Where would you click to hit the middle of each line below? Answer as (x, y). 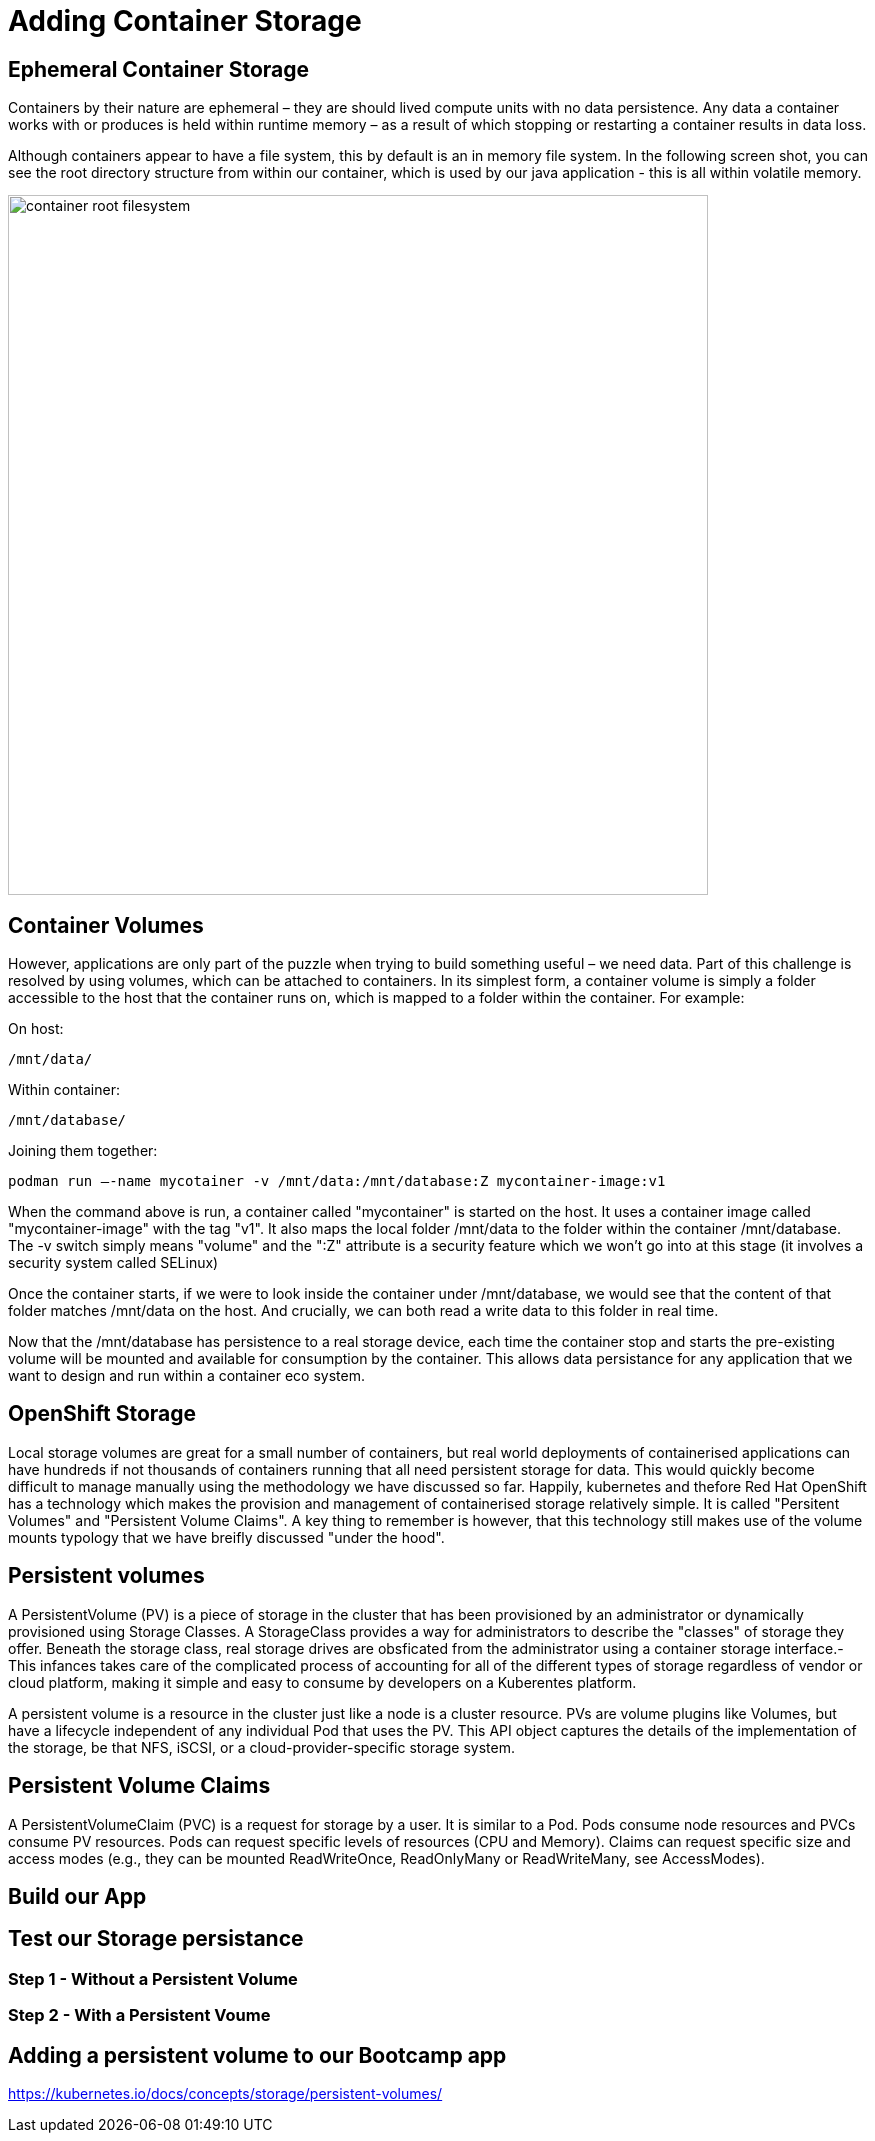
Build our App (77, 1896)
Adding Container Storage (185, 21)
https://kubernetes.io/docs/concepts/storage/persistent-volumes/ (225, 2094)
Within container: (64, 1090)
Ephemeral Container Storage (158, 69)
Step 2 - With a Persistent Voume (139, 2015)
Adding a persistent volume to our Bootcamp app (257, 2055)
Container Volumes (106, 925)
